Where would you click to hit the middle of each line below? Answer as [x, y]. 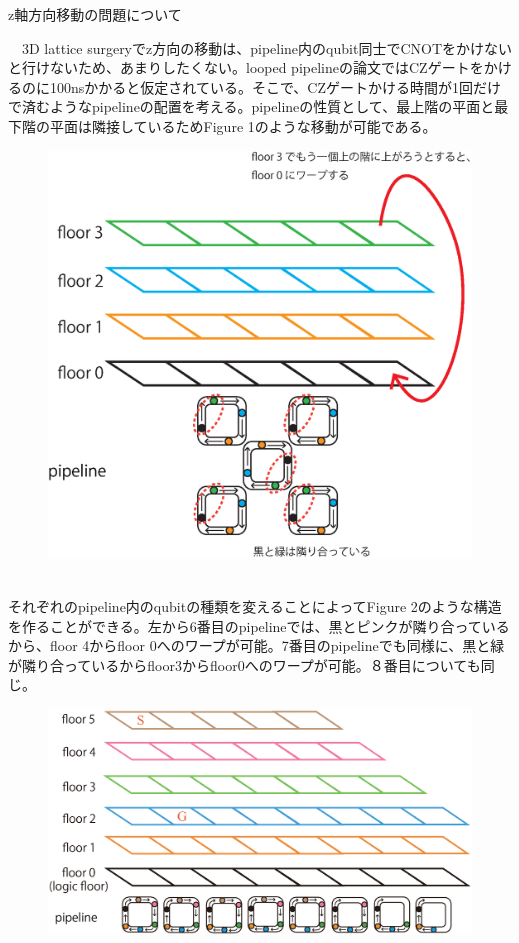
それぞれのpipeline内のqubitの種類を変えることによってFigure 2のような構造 [255, 606]
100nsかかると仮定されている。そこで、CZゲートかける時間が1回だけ [275, 86]
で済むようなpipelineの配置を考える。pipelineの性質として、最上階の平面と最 [258, 106]
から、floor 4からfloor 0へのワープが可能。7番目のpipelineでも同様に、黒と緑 [256, 645]
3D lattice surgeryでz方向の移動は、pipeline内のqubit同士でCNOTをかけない [266, 47]
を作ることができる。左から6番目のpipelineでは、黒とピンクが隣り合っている [259, 625]
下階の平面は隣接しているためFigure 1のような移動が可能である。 [222, 125]
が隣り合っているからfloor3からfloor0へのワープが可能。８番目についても [244, 664]
